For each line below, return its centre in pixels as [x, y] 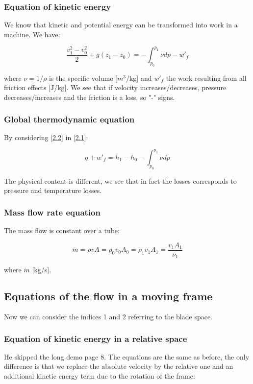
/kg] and [139, 78]
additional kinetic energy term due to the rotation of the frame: [100, 375]
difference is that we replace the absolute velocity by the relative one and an [119, 366]
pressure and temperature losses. [53, 190]
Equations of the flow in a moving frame [108, 296]
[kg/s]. [42, 270]
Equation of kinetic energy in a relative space [96, 338]
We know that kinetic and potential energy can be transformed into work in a [121, 25]
